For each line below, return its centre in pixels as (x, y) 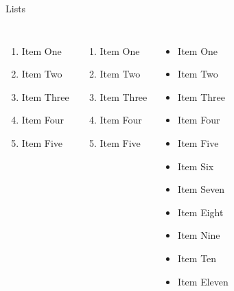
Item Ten (197, 258)
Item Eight (201, 212)
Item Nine (199, 235)
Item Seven (201, 189)
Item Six (196, 166)
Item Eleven (203, 281)
